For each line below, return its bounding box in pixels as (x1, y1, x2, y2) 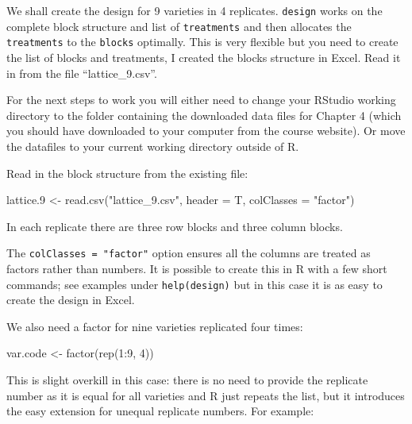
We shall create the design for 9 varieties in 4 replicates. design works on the (6, 2, 383, 18)
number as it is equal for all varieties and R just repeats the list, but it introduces (6, 387, 405, 403)
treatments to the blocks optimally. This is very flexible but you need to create (6, 33, 399, 50)
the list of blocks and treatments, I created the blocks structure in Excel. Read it (6, 48, 401, 65)
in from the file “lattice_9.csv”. (6, 64, 157, 81)
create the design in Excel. (6, 291, 135, 308)
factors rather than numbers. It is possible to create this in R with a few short (6, 260, 387, 276)
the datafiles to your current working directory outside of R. (6, 137, 299, 154)
